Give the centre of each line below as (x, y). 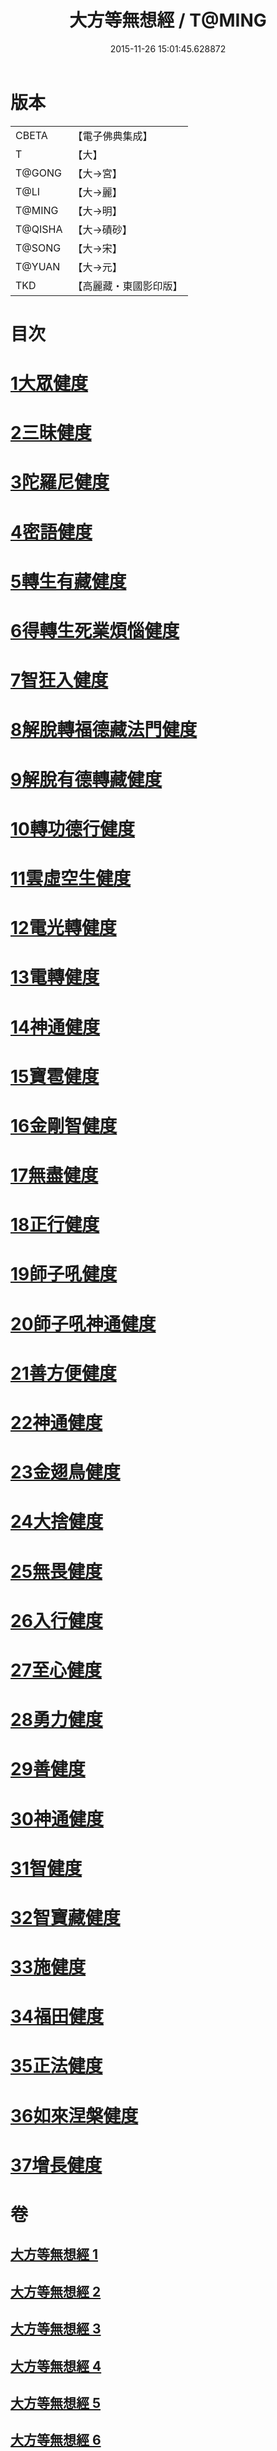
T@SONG (38, 248)
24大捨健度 (57, 1522)
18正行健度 (55, 1225)
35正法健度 (56, 2066)
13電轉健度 (55, 977)
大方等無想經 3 (56, 2329)
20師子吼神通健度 (83, 1323)
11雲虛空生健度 (71, 878)
